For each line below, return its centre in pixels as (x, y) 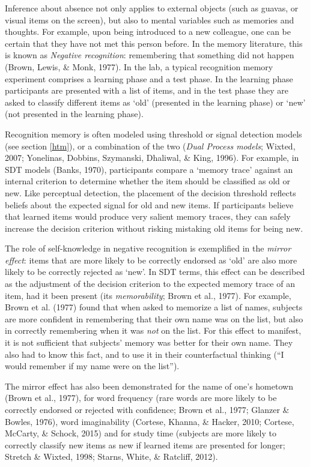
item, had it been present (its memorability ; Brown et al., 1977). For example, (148, 295)
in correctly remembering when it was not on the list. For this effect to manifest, (153, 330)
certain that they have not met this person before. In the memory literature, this (154, 43)
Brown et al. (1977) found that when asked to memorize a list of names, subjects (154, 307)
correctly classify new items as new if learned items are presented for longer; (145, 444)
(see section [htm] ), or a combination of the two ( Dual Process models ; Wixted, (150, 146)
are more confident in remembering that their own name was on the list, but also (154, 318)
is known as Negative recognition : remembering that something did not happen (150, 55)
